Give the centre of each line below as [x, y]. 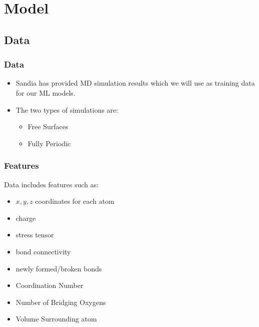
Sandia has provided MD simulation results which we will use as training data [135, 83]
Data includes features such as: [51, 184]
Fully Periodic [49, 143]
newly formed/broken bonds [59, 268]
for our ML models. [45, 92]
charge [26, 218]
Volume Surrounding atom [56, 319]
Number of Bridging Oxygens [61, 302]
